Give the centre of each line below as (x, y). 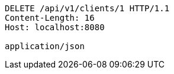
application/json (45, 46)
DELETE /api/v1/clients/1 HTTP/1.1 (87, 8)
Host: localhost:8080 (55, 27)
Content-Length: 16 (50, 18)
